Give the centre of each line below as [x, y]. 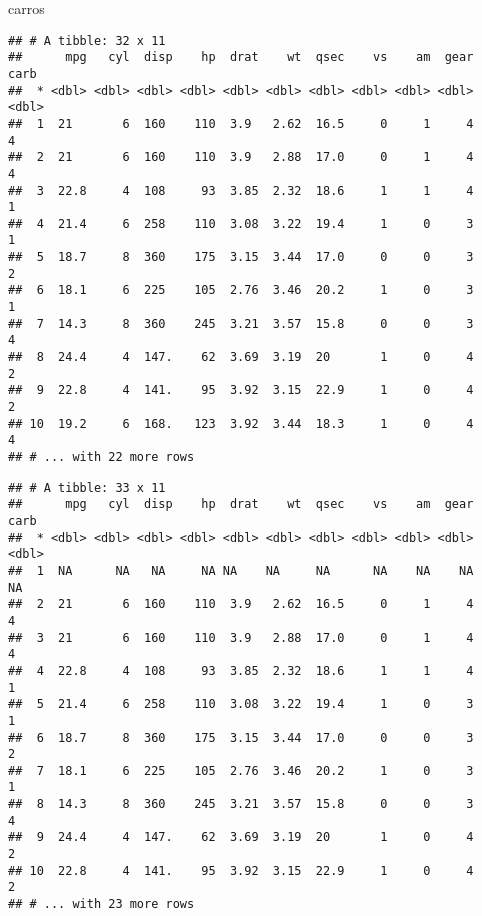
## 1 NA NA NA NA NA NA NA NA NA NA [241, 570]
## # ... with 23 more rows [101, 904]
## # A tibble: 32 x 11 [87, 40]
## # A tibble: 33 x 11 [87, 487]
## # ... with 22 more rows [101, 457]
